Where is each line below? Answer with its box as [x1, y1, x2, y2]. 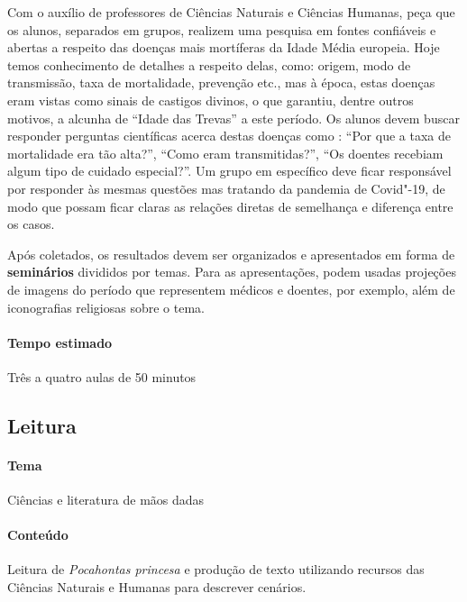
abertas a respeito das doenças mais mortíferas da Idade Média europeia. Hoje [7, 38, 440, 57]
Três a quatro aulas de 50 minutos [7, 367, 197, 386]
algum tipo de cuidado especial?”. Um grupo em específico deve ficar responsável [7, 161, 452, 180]
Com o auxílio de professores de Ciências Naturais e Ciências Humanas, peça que [7, 3, 455, 21]
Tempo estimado [7, 333, 113, 351]
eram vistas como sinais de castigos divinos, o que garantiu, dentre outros [7, 90, 414, 109]
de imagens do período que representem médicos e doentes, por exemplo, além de [7, 279, 455, 298]
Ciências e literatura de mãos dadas [7, 490, 205, 509]
